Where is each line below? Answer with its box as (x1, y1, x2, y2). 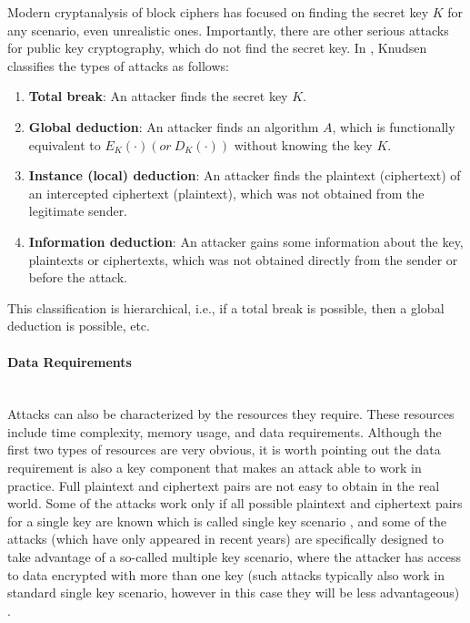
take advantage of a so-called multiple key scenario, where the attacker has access (7, 547, 461, 567)
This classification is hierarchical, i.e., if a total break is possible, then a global (7, 298, 445, 317)
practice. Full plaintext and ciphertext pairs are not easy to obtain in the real (7, 475, 440, 495)
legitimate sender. (28, 201, 128, 220)
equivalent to (28, 135, 101, 154)
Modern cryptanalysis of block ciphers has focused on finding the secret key (7, 3, 429, 21)
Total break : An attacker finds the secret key (28, 87, 288, 106)
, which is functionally (332, 117, 455, 136)
